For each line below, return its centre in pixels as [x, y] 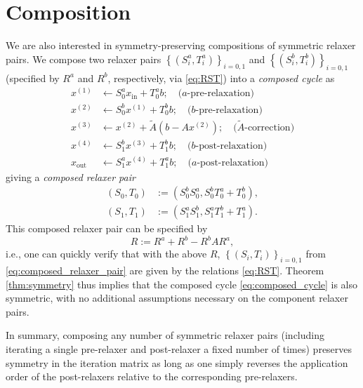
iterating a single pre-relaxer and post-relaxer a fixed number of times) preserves [179, 349]
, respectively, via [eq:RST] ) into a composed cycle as [221, 78]
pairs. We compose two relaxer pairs [84, 59]
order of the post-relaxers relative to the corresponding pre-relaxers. [152, 376]
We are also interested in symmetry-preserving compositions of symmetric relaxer [181, 45]
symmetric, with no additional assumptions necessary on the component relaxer [177, 298]
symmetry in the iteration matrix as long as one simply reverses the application [177, 362]
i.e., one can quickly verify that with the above [106, 254]
